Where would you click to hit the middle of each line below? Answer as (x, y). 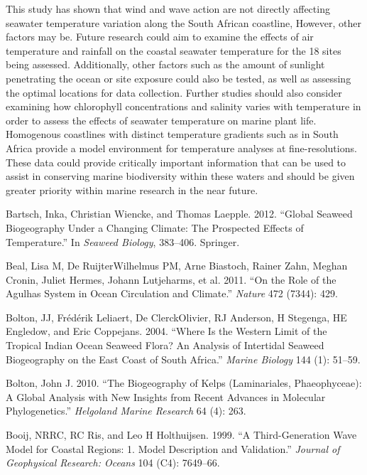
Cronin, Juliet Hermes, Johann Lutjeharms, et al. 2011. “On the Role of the (171, 279)
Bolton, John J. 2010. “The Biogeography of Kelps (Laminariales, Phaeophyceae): (184, 383)
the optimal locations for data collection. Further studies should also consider (174, 92)
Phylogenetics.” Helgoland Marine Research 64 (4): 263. (126, 411)
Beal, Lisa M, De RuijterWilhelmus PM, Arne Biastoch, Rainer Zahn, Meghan (177, 266)
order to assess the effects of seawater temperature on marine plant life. (161, 120)
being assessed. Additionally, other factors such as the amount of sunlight (165, 64)
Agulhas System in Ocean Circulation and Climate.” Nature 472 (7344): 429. (172, 293)
